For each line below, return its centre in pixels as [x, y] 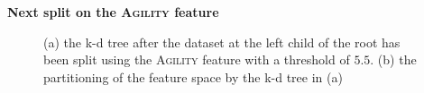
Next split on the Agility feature [113, 12]
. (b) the [393, 59]
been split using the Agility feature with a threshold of [197, 59]
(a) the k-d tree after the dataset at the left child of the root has [222, 42]
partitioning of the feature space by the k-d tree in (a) [193, 76]
